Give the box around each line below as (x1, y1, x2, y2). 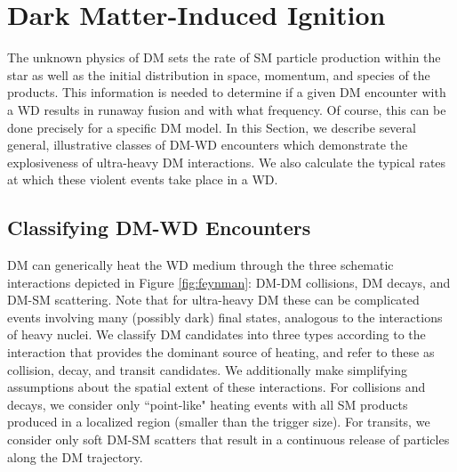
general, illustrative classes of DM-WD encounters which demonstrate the (7, 135, 408, 154)
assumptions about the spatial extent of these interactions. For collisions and (7, 378, 426, 396)
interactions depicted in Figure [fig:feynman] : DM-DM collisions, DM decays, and (7, 273, 451, 291)
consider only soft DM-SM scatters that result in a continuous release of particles (7, 430, 450, 449)
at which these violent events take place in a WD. (7, 170, 278, 189)
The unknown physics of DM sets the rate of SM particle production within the (7, 48, 441, 67)
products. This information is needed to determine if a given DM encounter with (7, 83, 446, 102)
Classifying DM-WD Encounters (7, 214, 311, 241)
